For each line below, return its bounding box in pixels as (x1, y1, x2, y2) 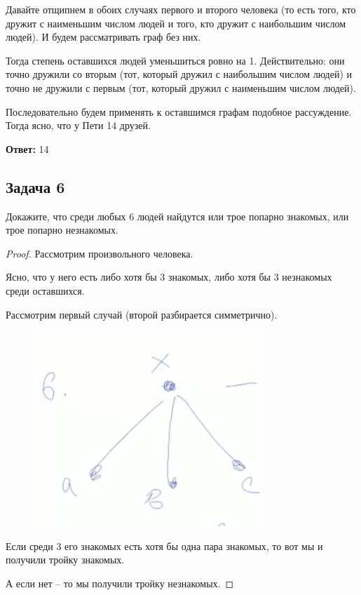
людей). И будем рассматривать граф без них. (6, 29, 201, 44)
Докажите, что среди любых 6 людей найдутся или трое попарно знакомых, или (6, 208, 349, 223)
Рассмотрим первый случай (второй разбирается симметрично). (6, 307, 278, 321)
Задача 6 (6, 175, 65, 197)
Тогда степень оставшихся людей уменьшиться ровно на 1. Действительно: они (6, 53, 345, 67)
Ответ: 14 (6, 141, 49, 156)
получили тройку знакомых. (6, 552, 125, 567)
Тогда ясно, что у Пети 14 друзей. (6, 118, 151, 133)
